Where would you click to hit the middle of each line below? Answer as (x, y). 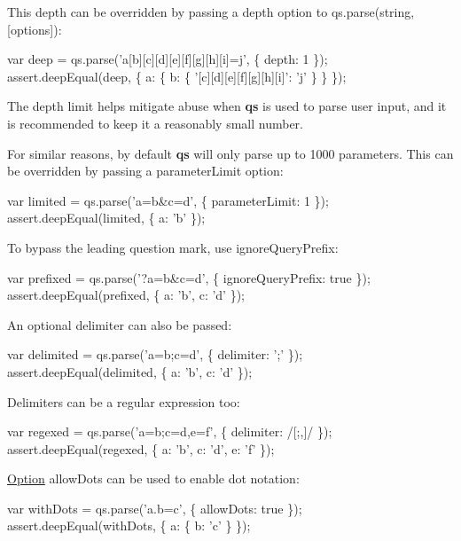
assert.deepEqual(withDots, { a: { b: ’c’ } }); (129, 525)
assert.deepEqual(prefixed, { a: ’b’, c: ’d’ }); (126, 295)
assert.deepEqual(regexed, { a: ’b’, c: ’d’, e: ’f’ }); (141, 448)
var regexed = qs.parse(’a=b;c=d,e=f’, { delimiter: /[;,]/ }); (170, 431)
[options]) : (35, 29)
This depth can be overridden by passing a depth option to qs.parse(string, (211, 12)
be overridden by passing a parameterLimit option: (145, 171)
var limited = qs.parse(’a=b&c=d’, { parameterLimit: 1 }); (168, 200)
